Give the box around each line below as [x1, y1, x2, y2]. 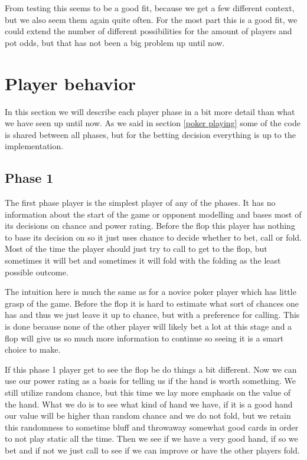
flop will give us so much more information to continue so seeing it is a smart [5, 331, 284, 344]
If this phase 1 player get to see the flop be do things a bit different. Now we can [5, 363, 297, 375]
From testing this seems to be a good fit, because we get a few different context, [5, 2, 295, 14]
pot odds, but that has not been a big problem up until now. [5, 36, 225, 48]
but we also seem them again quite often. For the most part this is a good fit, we [5, 13, 298, 25]
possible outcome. [5, 265, 68, 278]
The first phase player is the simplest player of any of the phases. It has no [5, 196, 276, 209]
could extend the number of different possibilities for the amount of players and [5, 25, 292, 37]
